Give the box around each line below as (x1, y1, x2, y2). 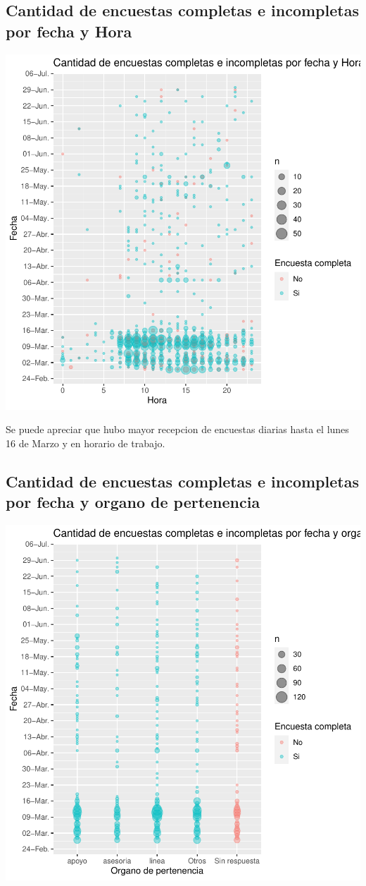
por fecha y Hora (6, 20, 132, 42)
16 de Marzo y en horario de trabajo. (6, 435, 165, 450)
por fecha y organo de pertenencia (6, 491, 260, 513)
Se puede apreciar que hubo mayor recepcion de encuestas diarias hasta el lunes (6, 422, 349, 437)
